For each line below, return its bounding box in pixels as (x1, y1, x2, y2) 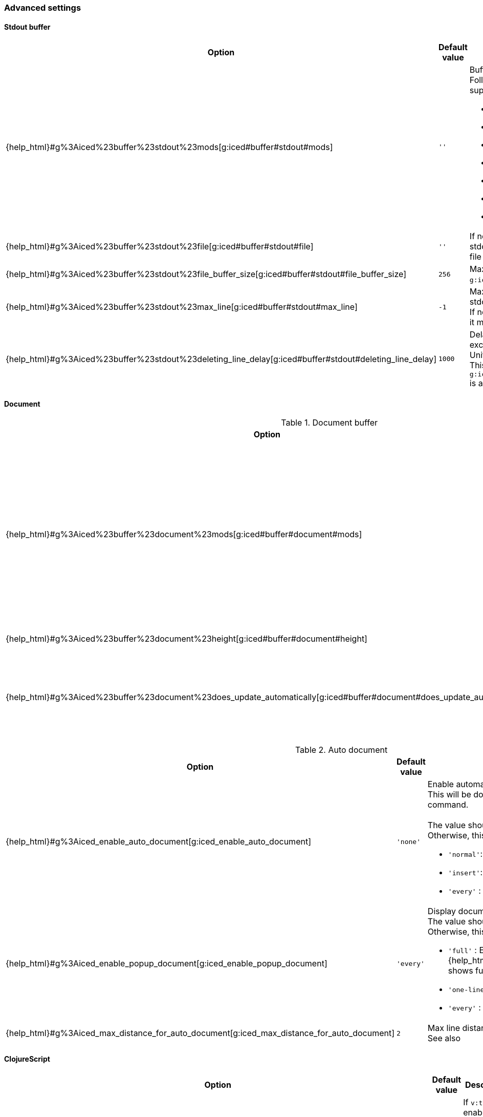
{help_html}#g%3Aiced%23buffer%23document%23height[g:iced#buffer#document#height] (6, 634, 367, 644)
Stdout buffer (4, 22, 51, 31)
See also (427, 1033, 461, 1044)
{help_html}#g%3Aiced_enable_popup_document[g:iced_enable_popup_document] (6, 958, 327, 969)
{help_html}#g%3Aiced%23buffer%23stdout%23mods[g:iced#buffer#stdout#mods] (6, 141, 333, 152)
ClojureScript (4, 1055, 50, 1064)
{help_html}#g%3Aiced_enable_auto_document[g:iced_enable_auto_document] (6, 836, 311, 847)
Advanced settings (4, 3, 81, 13)
